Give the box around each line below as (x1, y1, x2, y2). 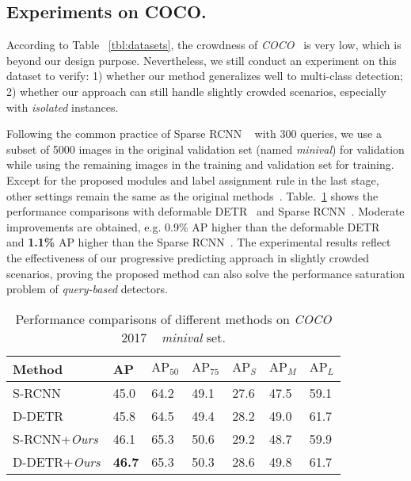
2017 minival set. (121, 327, 226, 346)
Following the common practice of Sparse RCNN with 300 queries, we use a (6, 125, 382, 142)
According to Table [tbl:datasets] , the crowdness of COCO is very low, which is (6, 36, 401, 53)
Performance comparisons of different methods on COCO (15, 309, 332, 328)
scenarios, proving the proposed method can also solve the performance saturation (6, 265, 405, 281)
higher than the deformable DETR (211, 218, 380, 235)
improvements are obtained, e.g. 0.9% (6, 218, 188, 235)
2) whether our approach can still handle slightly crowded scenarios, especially (6, 82, 386, 99)
